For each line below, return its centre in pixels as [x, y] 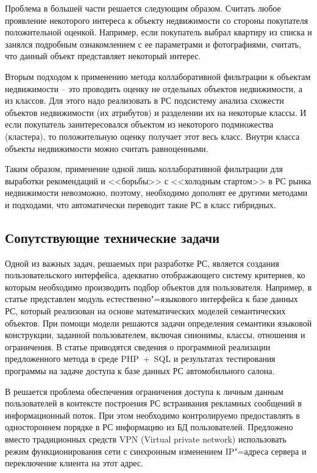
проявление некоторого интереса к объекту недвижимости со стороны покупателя [157, 20]
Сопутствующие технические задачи [112, 237]
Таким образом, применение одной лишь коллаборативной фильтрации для [144, 169]
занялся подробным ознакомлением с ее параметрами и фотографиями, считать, [153, 44]
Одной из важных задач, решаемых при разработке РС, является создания [142, 263]
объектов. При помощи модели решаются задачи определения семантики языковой [158, 323]
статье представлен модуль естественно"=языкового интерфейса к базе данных [151, 299]
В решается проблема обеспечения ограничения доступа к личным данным [144, 391]
